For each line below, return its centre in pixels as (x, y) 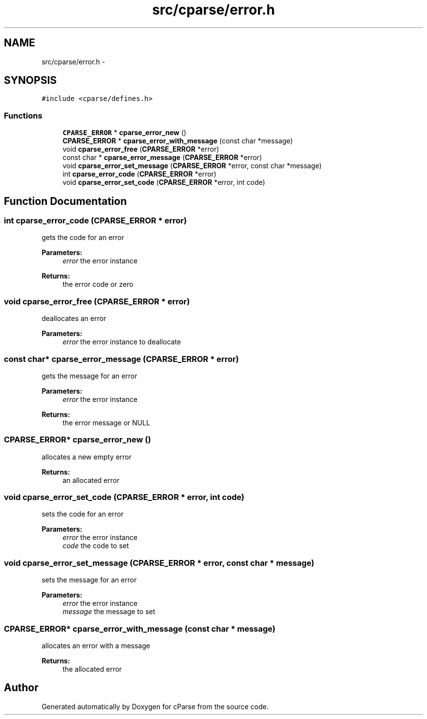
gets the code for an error (83, 238)
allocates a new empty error (87, 457)
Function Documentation (65, 201)
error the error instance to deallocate (122, 342)
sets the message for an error (89, 580)
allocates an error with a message (96, 645)
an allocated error (91, 480)
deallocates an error (74, 319)
